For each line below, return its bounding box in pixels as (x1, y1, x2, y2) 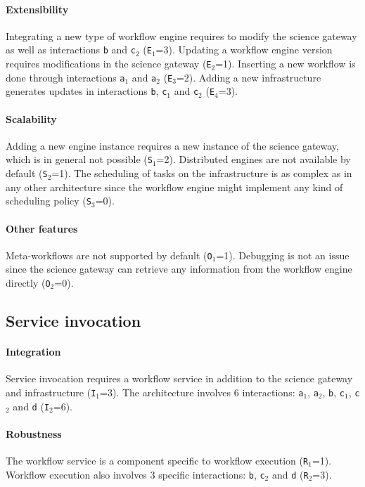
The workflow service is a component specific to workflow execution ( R (6, 453, 309, 467)
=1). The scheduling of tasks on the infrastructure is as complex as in (51, 166, 352, 181)
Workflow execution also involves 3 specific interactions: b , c (6, 467, 265, 481)
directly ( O (6, 275, 51, 290)
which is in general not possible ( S (6, 152, 153, 167)
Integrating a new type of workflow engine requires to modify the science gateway (6, 28, 357, 43)
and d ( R (271, 467, 309, 481)
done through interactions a (6, 70, 125, 84)
